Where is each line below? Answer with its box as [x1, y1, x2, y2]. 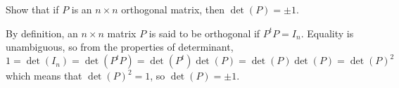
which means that [6, 68, 82, 83]
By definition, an [6, 25, 78, 40]
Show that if [6, 2, 59, 16]
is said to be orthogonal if [148, 25, 260, 40]
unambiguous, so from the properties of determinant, [6, 39, 234, 54]
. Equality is [300, 25, 354, 40]
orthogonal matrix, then [121, 2, 225, 16]
